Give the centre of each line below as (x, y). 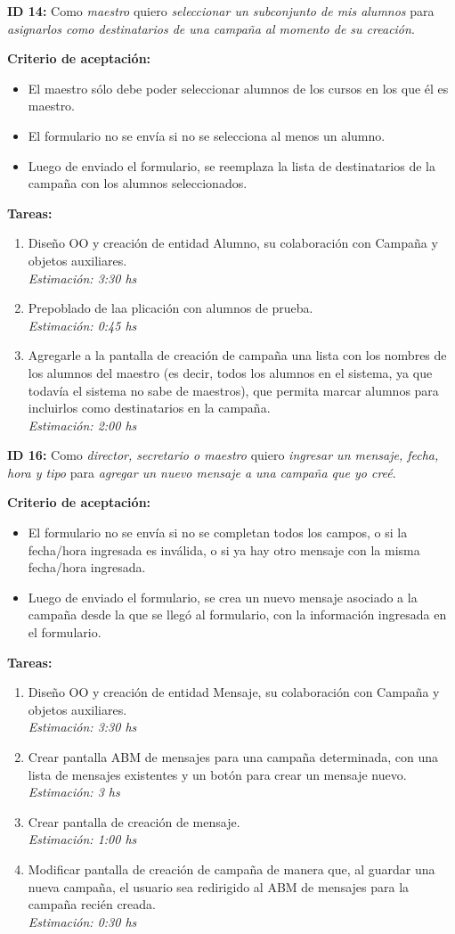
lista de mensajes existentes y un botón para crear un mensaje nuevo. (217, 774)
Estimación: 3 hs (74, 792)
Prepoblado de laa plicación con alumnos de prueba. (171, 308)
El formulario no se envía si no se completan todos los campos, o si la (218, 533)
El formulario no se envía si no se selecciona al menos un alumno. (207, 135)
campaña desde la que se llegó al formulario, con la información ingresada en (237, 614)
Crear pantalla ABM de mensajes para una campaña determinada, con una (233, 757)
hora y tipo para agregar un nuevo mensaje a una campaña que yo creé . (202, 472)
